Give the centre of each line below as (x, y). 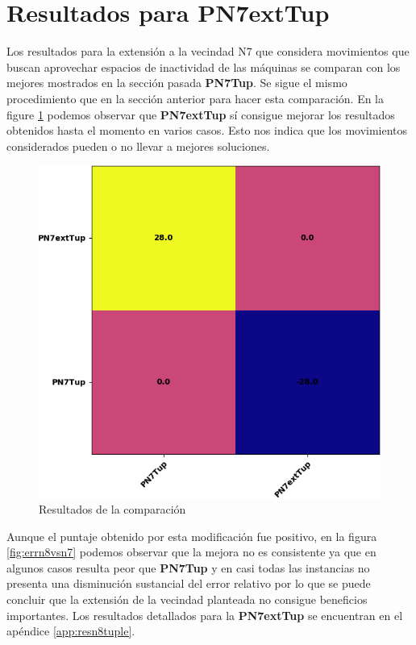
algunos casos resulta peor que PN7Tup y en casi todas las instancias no (188, 567)
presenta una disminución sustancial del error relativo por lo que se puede (189, 583)
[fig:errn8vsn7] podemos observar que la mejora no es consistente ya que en (191, 552)
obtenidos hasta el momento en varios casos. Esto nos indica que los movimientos (207, 130)
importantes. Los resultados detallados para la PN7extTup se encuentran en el (205, 615)
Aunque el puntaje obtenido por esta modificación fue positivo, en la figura (192, 536)
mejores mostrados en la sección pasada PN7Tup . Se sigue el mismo (177, 83)
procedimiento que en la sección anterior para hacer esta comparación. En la (196, 98)
